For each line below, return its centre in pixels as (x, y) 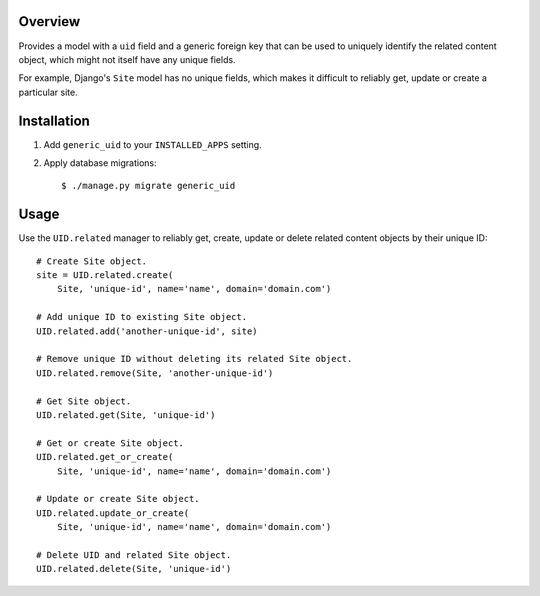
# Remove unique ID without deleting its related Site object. (194, 359)
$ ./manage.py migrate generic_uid (148, 186)
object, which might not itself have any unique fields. (127, 59)
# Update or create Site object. (118, 499)
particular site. (48, 92)
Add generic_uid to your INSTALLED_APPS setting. (152, 144)
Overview (49, 21)
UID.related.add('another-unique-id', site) (147, 331)
